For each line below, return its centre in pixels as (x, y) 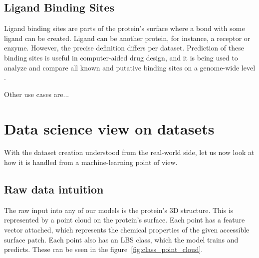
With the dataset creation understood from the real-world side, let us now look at (129, 152)
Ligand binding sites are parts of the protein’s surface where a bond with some (125, 28)
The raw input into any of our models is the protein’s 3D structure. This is (119, 210)
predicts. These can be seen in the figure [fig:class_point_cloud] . (104, 249)
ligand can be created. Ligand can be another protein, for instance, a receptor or (127, 38)
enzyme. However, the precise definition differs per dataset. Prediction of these (124, 48)
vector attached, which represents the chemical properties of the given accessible (127, 230)
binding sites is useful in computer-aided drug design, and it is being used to (121, 57)
